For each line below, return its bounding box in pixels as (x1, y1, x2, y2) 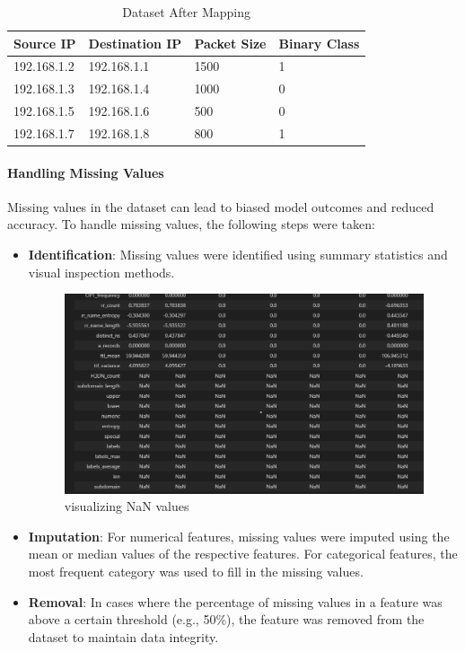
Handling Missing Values (7, 163, 164, 181)
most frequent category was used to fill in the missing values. (28, 562, 364, 581)
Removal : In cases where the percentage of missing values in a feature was (28, 592, 443, 611)
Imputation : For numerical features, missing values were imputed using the (28, 526, 450, 545)
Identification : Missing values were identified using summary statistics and (28, 245, 448, 264)
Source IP (13, 33, 76, 52)
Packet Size (194, 33, 267, 52)
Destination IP (88, 33, 182, 52)
